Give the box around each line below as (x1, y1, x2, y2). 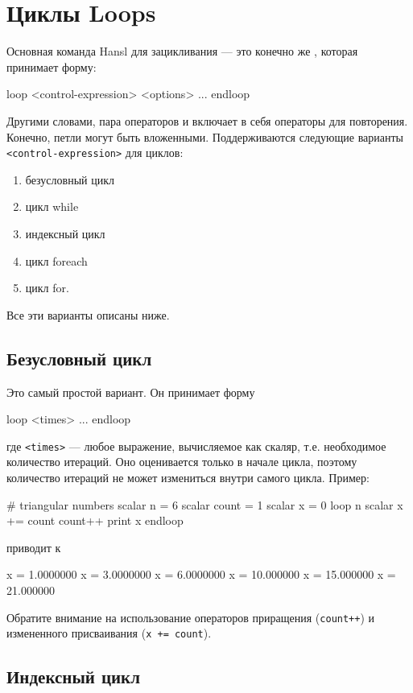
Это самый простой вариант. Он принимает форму (6, 383, 255, 400)
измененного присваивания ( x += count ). (6, 625, 212, 641)
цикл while (25, 198, 79, 215)
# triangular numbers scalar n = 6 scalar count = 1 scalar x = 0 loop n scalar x (6, 496, 403, 513)
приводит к (6, 538, 61, 555)
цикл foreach (25, 252, 88, 269)
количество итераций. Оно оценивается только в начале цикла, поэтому (6, 453, 357, 470)
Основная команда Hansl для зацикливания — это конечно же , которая (6, 43, 358, 60)
